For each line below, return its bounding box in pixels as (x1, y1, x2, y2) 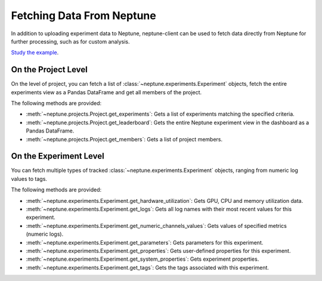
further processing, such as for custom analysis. (11, 38, 131, 45)
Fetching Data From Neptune (11, 9, 156, 22)
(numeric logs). (26, 230, 64, 238)
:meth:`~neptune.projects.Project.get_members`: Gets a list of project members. (26, 135, 223, 143)
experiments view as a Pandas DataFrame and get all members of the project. (11, 88, 202, 95)
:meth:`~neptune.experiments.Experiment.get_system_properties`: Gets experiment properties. (26, 255, 259, 263)
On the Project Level (11, 64, 88, 75)
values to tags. (11, 175, 48, 182)
